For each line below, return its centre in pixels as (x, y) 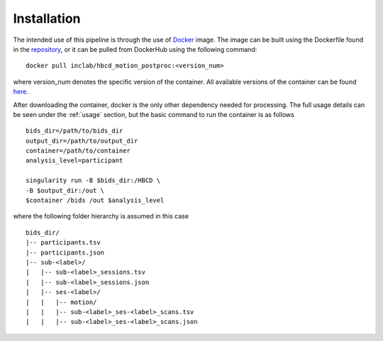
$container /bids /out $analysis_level (95, 201)
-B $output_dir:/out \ (65, 190)
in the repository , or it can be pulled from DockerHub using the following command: (135, 49)
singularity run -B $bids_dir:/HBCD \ (93, 180)
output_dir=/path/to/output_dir (82, 141)
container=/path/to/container (78, 151)
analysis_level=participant (74, 161)
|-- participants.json (65, 252)
